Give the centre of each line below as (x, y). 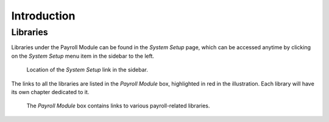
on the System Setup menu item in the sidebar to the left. (83, 56)
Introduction (43, 16)
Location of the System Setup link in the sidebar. (87, 70)
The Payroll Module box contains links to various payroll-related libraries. (118, 106)
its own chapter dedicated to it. (50, 92)
